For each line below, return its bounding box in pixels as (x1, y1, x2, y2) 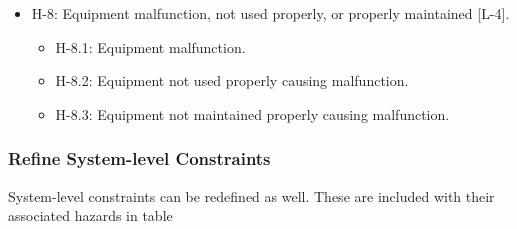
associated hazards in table (8, 205, 173, 226)
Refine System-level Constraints (8, 146, 271, 171)
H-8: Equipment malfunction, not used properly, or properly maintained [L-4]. (31, 3, 510, 23)
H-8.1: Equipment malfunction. (55, 36, 246, 57)
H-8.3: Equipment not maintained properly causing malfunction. (55, 103, 450, 124)
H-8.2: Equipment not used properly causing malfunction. (55, 70, 409, 91)
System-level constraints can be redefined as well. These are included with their (8, 185, 495, 206)
